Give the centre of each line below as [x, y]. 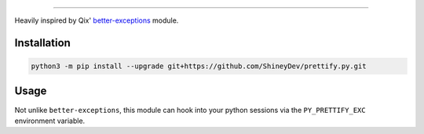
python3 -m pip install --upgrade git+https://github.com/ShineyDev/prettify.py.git [199, 66]
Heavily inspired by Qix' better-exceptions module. [97, 20]
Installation [42, 43]
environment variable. [50, 121]
